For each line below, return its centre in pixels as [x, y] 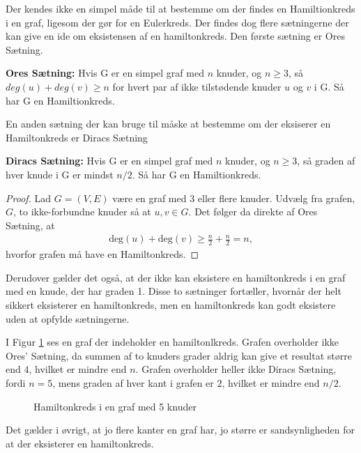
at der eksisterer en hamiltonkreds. [80, 443]
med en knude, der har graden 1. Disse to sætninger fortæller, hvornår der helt [174, 291]
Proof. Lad [29, 198]
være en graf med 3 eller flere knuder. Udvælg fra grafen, [234, 198]
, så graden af [326, 161]
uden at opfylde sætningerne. [68, 318]
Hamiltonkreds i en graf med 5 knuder [115, 406]
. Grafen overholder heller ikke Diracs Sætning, [236, 369]
